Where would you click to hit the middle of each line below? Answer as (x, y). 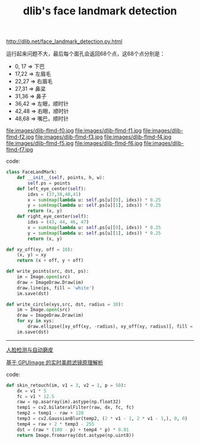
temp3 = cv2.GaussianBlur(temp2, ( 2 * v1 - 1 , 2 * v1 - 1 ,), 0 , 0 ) (102, 419)
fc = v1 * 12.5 (36, 396)
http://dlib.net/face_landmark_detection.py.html (64, 41)
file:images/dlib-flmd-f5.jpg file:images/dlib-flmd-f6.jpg (74, 143)
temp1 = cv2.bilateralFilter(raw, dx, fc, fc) (76, 408)
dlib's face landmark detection (100, 11)
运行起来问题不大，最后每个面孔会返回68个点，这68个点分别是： (86, 54)
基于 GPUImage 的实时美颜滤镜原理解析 (55, 362)
